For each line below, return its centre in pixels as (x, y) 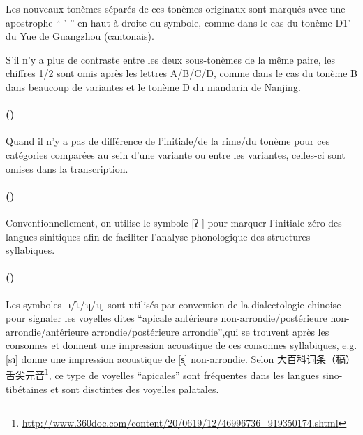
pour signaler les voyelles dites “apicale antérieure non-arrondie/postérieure (166, 318)
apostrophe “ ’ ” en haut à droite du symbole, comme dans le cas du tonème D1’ (178, 22)
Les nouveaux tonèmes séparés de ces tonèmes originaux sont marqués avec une (176, 8)
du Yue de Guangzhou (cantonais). (80, 36)
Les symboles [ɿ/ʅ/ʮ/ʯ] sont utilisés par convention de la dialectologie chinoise (173, 304)
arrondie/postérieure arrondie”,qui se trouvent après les (210, 331)
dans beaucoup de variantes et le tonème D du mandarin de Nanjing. (153, 86)
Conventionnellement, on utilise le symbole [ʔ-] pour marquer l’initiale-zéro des (174, 222)
